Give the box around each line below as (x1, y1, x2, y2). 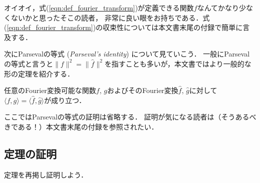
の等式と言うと (4, 58, 53, 68)
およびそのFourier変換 (107, 85, 178, 95)
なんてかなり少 (197, 2, 246, 12)
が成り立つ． (44, 94, 86, 105)
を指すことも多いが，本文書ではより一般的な (104, 58, 251, 68)
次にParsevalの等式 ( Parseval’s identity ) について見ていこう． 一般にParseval (4, 48, 250, 59)
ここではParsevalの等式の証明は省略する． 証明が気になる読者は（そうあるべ (4, 111, 256, 122)
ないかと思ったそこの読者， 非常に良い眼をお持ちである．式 (11, 12, 210, 22)
